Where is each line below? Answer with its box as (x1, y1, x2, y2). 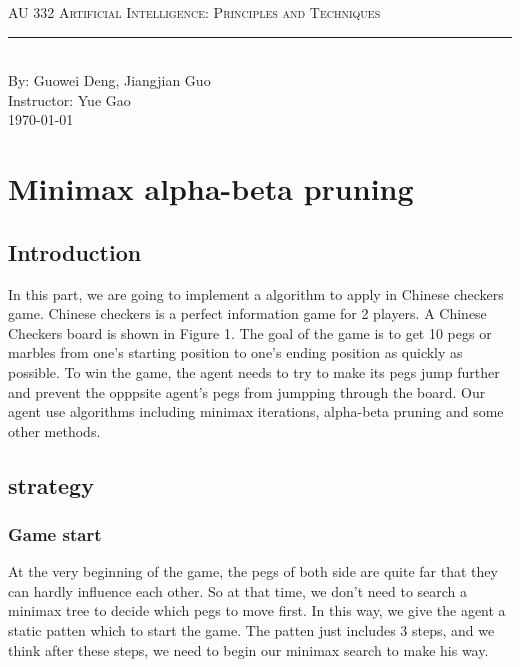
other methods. (8, 420, 101, 441)
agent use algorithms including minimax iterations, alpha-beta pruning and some (8, 401, 504, 422)
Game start (8, 522, 102, 546)
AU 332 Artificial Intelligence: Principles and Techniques (8, 2, 381, 22)
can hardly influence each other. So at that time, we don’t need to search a (8, 580, 468, 601)
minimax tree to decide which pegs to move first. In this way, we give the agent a (8, 600, 506, 621)
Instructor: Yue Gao (8, 89, 131, 110)
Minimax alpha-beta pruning (8, 168, 414, 209)
